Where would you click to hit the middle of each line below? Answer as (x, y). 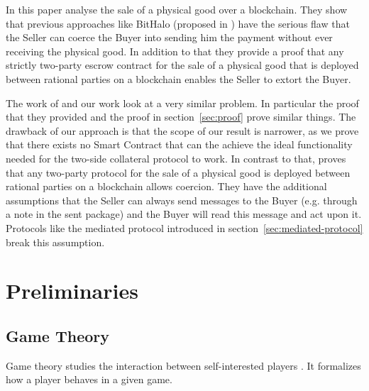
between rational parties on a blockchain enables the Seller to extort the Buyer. (178, 78)
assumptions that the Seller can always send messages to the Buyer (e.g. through (182, 200)
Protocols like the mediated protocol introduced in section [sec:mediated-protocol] (184, 227)
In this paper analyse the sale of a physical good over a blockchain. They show (177, 9)
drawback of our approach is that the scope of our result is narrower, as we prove (182, 130)
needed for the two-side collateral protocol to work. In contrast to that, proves (176, 158)
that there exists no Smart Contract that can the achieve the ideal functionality (179, 144)
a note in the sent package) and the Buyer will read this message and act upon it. (184, 214)
